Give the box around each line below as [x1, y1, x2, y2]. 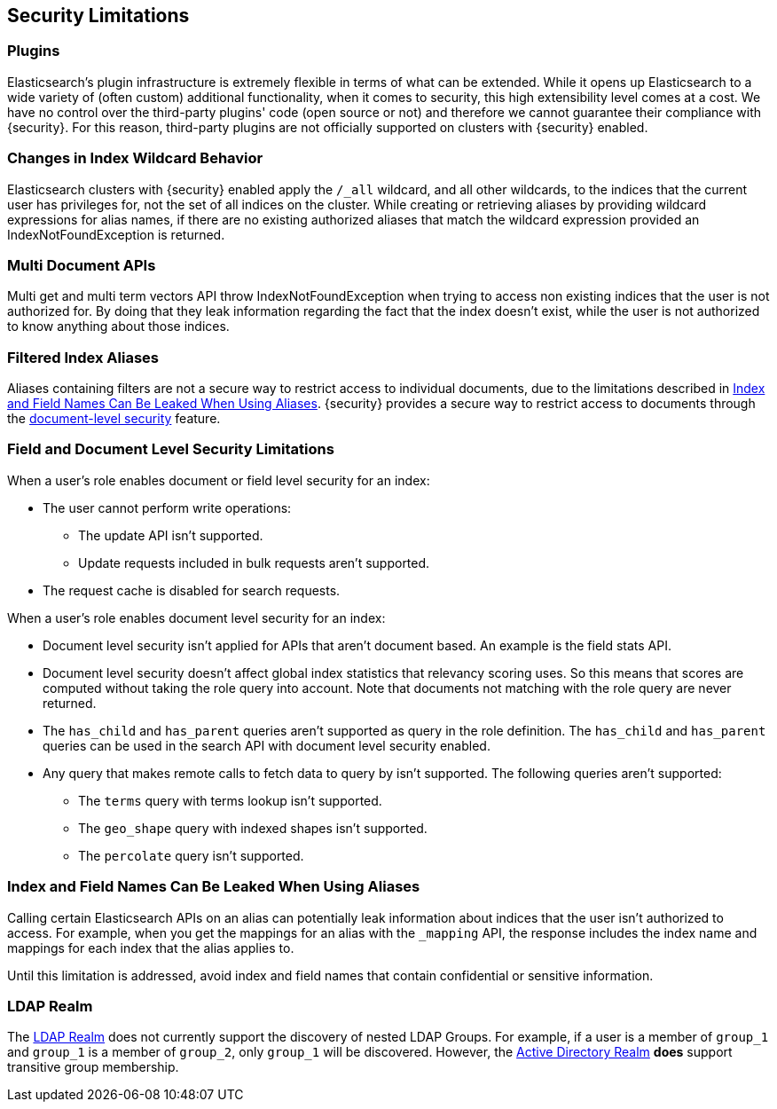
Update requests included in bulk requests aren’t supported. [78, 554, 430, 570]
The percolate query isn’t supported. [78, 847, 304, 863]
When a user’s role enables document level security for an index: [7, 610, 386, 625]
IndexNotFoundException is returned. [7, 226, 225, 242]
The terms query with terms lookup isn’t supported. [78, 792, 382, 808]
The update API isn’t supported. [78, 527, 263, 543]
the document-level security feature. [7, 411, 221, 427]
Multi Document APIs [7, 256, 156, 274]
